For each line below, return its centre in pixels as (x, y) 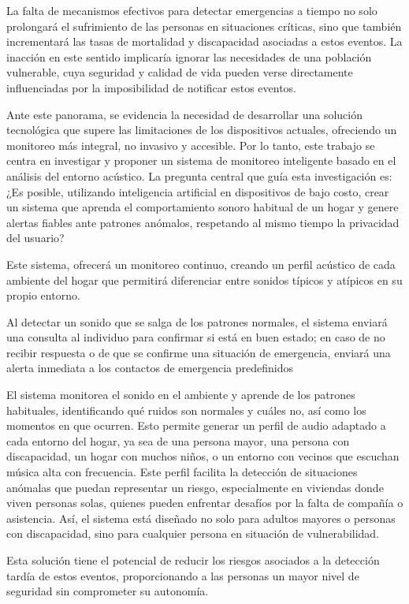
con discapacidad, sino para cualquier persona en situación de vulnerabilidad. (193, 533)
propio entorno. (43, 295)
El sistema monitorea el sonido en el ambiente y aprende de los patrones (181, 395)
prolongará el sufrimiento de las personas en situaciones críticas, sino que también (204, 26)
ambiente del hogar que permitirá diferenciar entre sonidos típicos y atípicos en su (204, 280)
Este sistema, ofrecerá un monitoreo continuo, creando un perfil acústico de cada (201, 264)
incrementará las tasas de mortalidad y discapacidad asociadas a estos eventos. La (204, 41)
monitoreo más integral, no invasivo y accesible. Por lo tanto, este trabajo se (191, 145)
